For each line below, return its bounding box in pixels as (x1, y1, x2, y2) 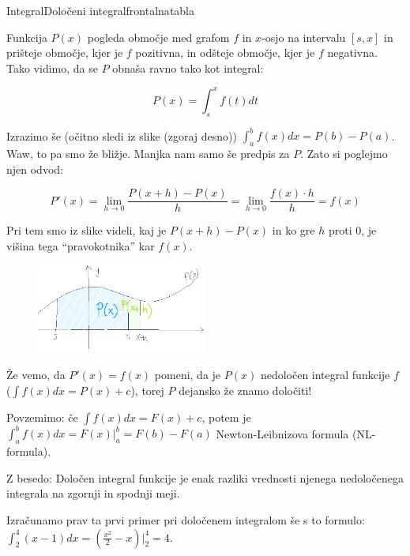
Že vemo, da (6, 366, 66, 383)
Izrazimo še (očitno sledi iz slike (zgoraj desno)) (6, 127, 238, 144)
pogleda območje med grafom (87, 28, 230, 45)
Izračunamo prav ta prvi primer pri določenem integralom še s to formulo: (6, 511, 365, 528)
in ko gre (272, 222, 315, 239)
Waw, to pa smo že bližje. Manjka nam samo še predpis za (6, 145, 290, 161)
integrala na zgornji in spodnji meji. (6, 485, 180, 502)
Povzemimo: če (6, 408, 78, 425)
